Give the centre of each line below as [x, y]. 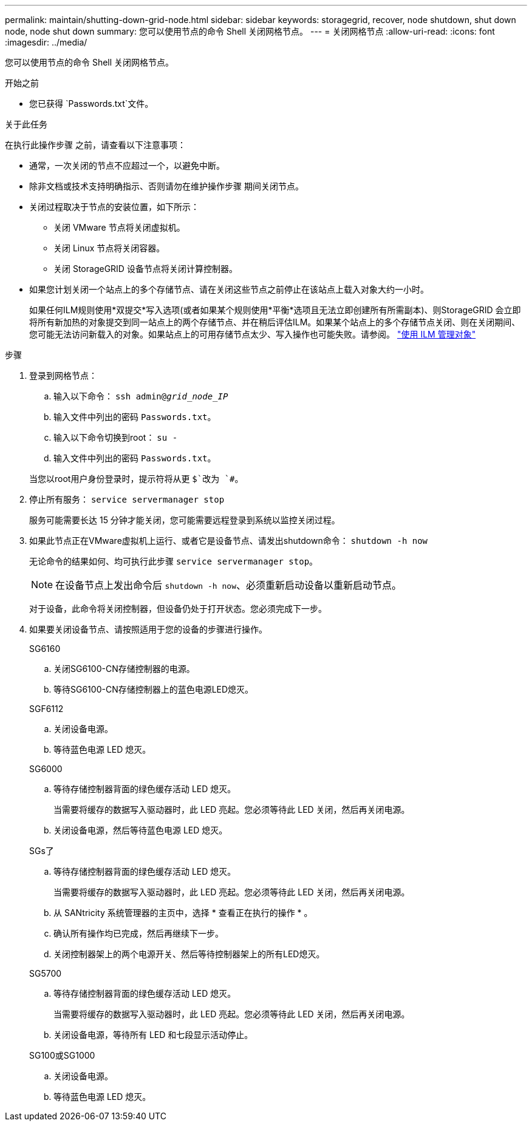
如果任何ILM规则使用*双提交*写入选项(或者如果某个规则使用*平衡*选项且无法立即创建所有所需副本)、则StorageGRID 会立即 [275, 310]
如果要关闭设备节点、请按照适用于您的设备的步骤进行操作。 [148, 629]
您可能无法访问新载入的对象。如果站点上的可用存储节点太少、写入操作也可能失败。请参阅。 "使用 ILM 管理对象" [253, 334]
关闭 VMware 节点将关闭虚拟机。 [119, 227]
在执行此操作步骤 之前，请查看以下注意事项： [95, 145]
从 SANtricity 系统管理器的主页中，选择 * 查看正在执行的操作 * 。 [183, 913]
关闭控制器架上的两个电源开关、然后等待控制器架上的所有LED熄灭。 [189, 954]
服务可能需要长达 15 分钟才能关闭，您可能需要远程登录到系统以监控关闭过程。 [185, 520]
